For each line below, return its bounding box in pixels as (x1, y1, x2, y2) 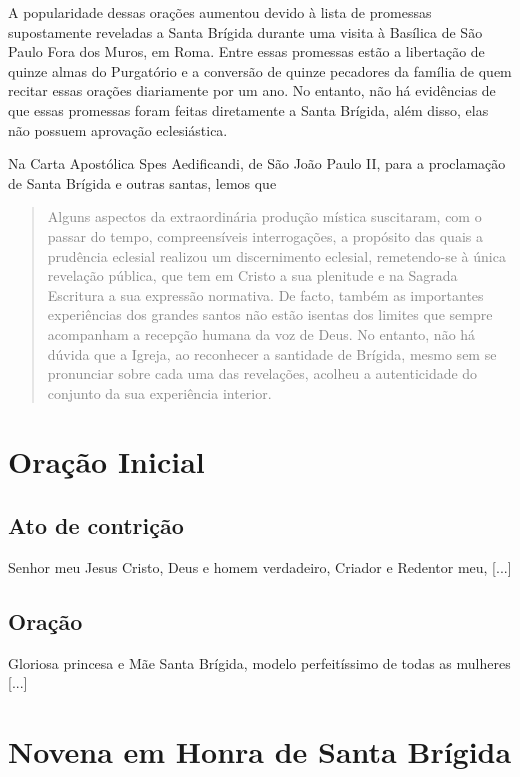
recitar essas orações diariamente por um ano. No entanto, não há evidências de (8, 80, 496, 101)
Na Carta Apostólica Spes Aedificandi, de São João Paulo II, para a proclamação (8, 153, 506, 174)
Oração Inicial (8, 441, 205, 482)
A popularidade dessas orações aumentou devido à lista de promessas (8, 2, 432, 22)
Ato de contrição (8, 510, 184, 541)
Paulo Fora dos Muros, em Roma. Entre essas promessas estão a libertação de (8, 41, 485, 62)
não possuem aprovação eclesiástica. (8, 119, 228, 140)
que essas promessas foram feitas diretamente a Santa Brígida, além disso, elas (8, 99, 489, 120)
